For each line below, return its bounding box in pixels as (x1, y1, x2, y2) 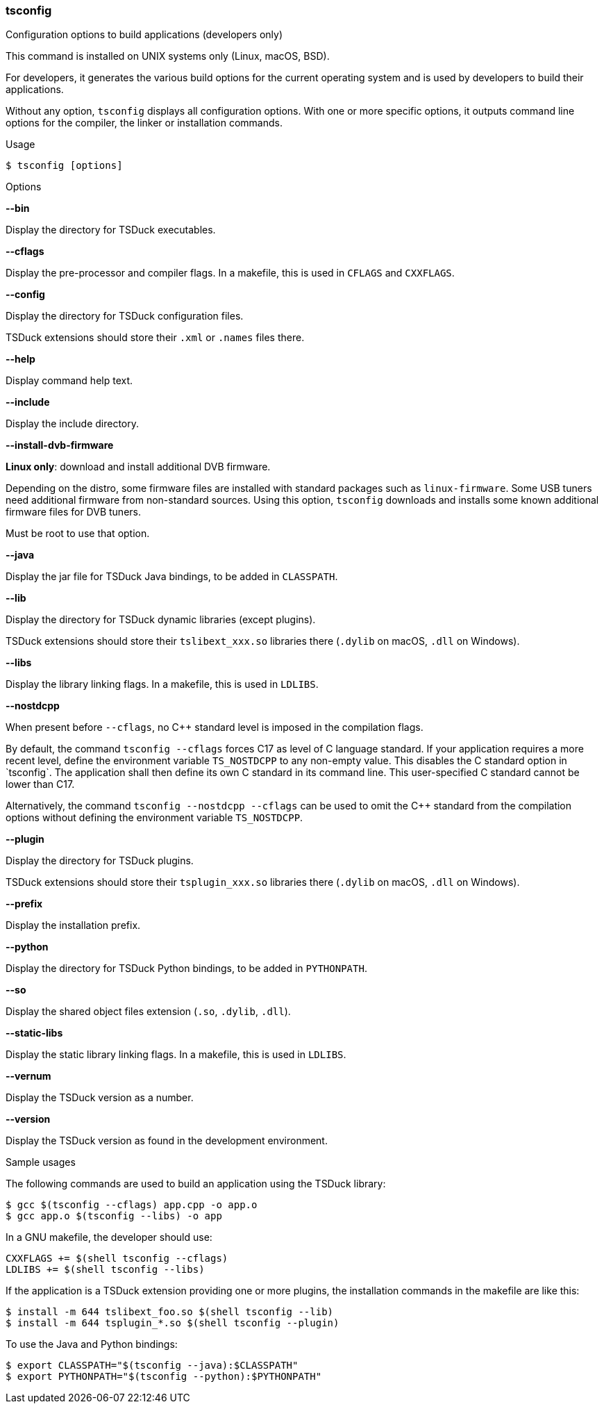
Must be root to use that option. (6, 527, 150, 540)
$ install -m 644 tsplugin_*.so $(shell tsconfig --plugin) (6, 1317, 339, 1329)
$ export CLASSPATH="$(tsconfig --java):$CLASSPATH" (6, 1360, 299, 1371)
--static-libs (6, 1027, 63, 1039)
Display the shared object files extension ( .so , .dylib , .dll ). (6, 1005, 291, 1018)
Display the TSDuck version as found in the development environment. (6, 1135, 328, 1147)
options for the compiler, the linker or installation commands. (6, 117, 283, 129)
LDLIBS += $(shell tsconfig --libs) (6, 1264, 205, 1276)
